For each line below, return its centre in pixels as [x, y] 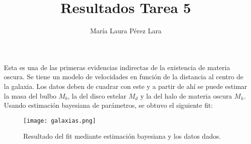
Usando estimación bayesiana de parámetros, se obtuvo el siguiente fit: [108, 105]
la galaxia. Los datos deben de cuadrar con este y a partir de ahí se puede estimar [125, 86]
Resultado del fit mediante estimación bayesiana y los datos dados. [122, 136]
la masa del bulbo [30, 95]
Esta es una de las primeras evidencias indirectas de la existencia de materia [117, 67]
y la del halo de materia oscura [186, 95]
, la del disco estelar [97, 95]
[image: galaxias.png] [60, 121]
